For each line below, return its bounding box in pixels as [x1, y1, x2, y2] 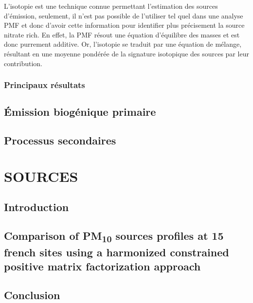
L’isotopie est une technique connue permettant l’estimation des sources [4, 1, 218, 11]
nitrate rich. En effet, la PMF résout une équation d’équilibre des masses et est [4, 29, 240, 39]
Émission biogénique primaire [4, 104, 156, 119]
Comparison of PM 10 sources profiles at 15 [4, 228, 224, 245]
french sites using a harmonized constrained [4, 244, 229, 259]
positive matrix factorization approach [4, 259, 201, 274]
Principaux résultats [4, 79, 85, 91]
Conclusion [4, 287, 60, 302]
